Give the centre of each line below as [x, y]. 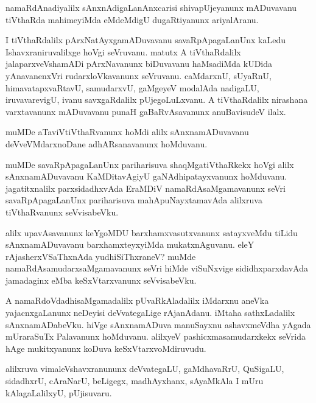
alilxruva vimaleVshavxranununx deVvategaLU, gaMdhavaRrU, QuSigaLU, [145, 369]
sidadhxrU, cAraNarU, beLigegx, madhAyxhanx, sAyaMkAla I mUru [135, 381]
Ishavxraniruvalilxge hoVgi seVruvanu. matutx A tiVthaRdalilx [123, 51]
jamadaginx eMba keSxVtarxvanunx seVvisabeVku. [101, 280]
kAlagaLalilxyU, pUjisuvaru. [59, 392]
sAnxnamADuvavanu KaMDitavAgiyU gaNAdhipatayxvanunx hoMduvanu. [146, 176]
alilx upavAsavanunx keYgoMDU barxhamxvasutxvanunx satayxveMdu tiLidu [152, 232]
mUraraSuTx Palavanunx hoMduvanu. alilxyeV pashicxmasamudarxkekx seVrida [156, 336]
